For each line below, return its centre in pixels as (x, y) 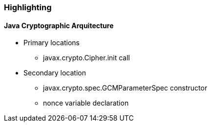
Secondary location (55, 73)
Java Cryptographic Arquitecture (59, 25)
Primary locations (52, 43)
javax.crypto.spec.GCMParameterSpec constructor (125, 88)
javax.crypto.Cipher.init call (86, 58)
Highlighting (28, 7)
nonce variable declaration (86, 103)
